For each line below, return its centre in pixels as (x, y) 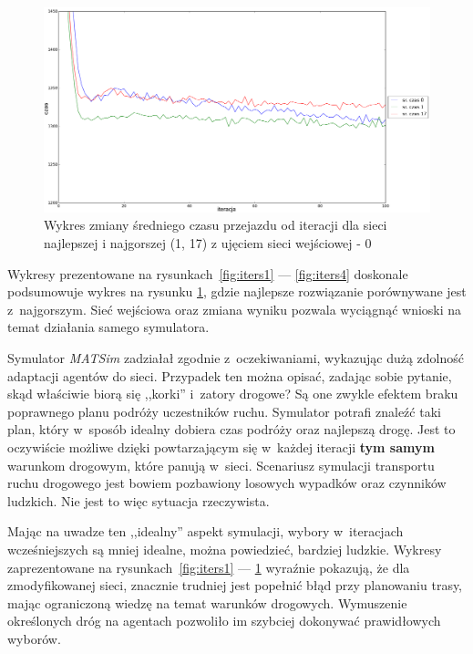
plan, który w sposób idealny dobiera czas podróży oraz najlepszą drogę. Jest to (231, 429)
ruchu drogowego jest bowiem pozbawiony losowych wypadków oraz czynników (227, 483)
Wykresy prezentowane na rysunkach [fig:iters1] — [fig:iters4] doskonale (208, 273)
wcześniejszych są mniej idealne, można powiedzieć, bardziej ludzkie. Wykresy (225, 549)
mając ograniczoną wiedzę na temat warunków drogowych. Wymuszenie (207, 602)
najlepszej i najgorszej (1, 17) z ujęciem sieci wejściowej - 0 (208, 243)
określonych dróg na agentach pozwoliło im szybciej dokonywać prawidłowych (224, 621)
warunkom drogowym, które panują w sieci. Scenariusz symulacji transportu (221, 465)
